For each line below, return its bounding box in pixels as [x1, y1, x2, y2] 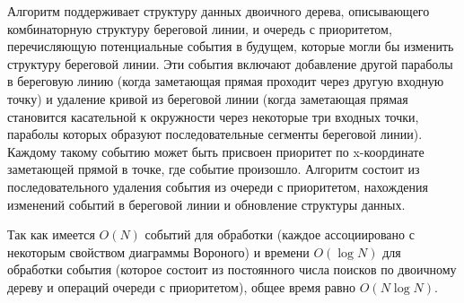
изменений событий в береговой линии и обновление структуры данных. [7, 195, 406, 213]
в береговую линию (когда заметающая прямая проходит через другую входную [7, 72, 444, 91]
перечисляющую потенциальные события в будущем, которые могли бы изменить [7, 37, 454, 56]
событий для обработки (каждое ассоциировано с [144, 225, 415, 244]
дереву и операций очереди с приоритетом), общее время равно [7, 277, 356, 296]
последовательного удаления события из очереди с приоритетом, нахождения [7, 177, 428, 195]
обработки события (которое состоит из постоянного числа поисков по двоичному [7, 260, 457, 279]
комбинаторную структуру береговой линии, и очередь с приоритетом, [7, 19, 392, 38]
